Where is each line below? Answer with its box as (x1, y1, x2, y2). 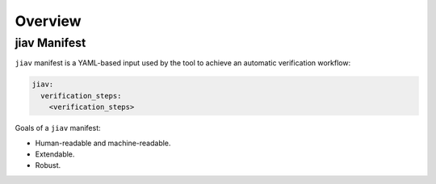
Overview (15, 12, 82, 30)
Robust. (35, 161, 61, 170)
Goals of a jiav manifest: (15, 123, 101, 133)
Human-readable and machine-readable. (35, 138, 171, 148)
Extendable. (35, 149, 75, 159)
